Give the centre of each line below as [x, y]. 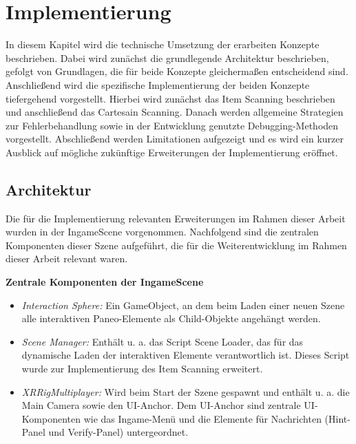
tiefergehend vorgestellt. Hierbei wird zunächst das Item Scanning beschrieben [170, 98]
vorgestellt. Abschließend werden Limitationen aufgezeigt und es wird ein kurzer [175, 139]
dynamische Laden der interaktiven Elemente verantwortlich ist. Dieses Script [186, 355]
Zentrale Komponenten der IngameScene [105, 282]
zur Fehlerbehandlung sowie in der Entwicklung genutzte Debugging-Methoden [172, 125]
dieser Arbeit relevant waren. [67, 258]
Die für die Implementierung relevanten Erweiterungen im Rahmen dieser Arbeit [176, 218]
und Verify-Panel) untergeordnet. [118, 432]
